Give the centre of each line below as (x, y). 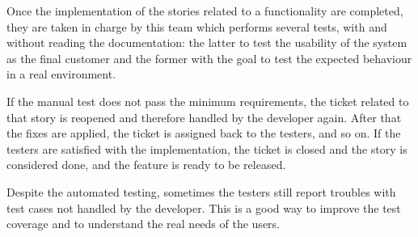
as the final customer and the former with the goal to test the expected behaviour (209, 58)
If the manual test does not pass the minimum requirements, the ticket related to (208, 101)
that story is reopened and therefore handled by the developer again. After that (204, 117)
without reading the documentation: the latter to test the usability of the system (207, 42)
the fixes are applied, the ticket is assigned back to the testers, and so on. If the (204, 133)
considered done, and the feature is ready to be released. (146, 165)
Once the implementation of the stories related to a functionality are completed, (205, 11)
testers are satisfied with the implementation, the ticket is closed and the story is (207, 148)
